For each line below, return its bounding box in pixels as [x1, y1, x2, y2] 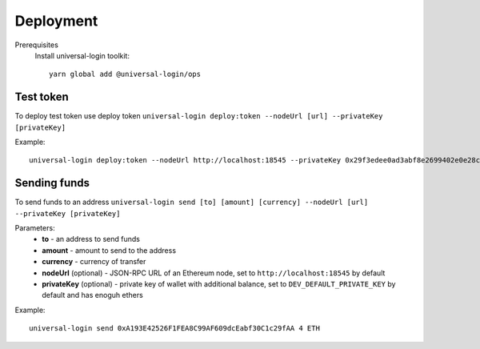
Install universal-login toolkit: [34, 50, 130, 60]
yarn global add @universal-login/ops [49, 70, 202, 79]
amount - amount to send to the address [42, 245, 176, 255]
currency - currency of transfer [42, 257, 146, 267]
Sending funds [14, 176, 90, 190]
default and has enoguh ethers [42, 291, 143, 300]
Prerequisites [14, 40, 59, 50]
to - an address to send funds [42, 235, 140, 244]
